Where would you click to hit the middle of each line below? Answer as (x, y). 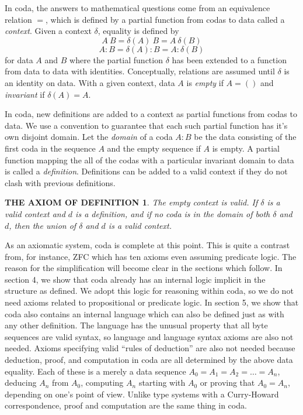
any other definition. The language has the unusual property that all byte (136, 325)
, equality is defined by (138, 31)
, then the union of (43, 225)
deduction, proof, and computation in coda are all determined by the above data (149, 360)
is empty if (205, 82)
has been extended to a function (229, 59)
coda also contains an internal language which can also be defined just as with (144, 313)
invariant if (25, 94)
